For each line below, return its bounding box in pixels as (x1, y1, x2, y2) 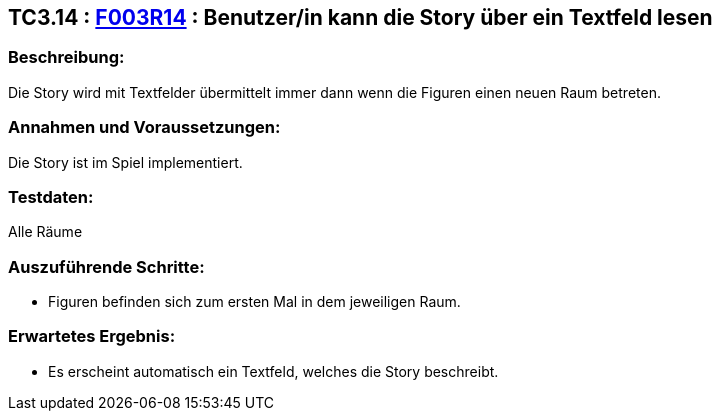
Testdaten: (8, 186, 94, 207)
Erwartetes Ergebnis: (8, 326, 176, 347)
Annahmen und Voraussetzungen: (8, 117, 281, 138)
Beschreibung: (8, 47, 125, 68)
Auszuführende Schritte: (8, 256, 205, 277)
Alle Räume (8, 223, 83, 241)
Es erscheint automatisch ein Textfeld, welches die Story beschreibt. (48, 362, 499, 380)
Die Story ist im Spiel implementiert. (8, 153, 243, 171)
